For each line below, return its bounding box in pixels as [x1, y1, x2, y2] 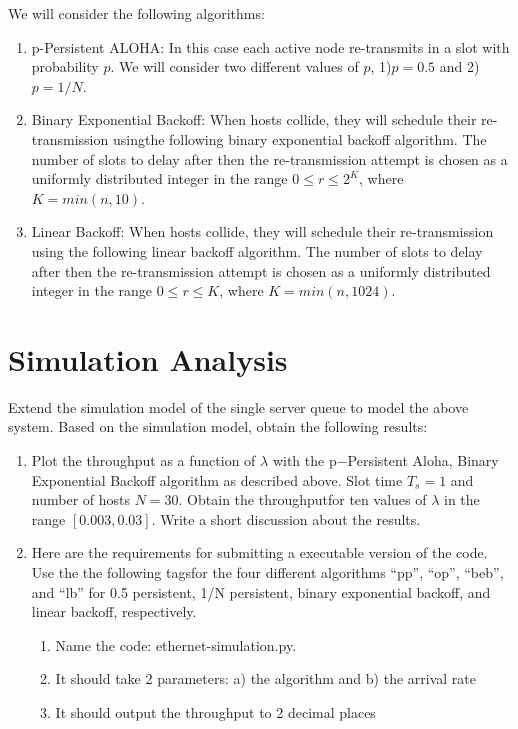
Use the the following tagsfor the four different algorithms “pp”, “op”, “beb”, [31, 562, 504, 582]
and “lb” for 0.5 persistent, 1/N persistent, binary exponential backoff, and [31, 581, 491, 602]
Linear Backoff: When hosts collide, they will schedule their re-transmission [31, 221, 494, 242]
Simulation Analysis [8, 338, 288, 379]
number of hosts [31, 489, 130, 510]
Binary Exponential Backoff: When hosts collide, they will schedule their [31, 109, 477, 130]
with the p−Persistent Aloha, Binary [272, 450, 499, 471]
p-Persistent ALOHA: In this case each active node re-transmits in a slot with [31, 36, 510, 57]
